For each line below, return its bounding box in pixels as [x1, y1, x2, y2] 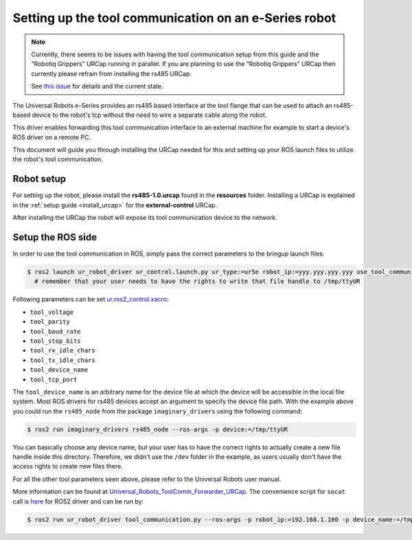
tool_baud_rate [30, 327, 82, 335]
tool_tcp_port [30, 375, 78, 383]
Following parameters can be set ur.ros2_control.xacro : [12, 295, 169, 304]
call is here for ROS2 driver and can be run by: [12, 497, 144, 505]
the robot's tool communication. [12, 155, 103, 164]
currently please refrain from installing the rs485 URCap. [31, 69, 192, 78]
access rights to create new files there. [12, 462, 123, 471]
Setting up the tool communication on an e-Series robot [12, 10, 336, 25]
